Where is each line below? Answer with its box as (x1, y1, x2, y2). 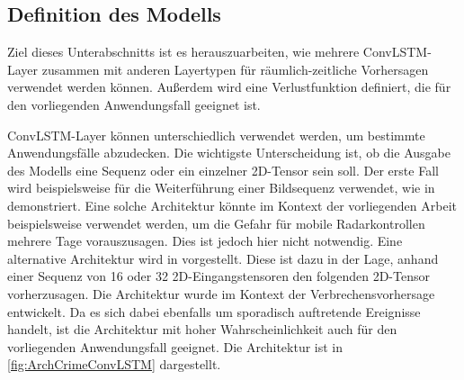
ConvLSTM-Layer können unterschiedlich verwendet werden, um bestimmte (7, 125, 425, 144)
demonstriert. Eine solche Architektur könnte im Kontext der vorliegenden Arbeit (7, 195, 457, 214)
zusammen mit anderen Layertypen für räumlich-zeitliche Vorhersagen (41, 59, 429, 78)
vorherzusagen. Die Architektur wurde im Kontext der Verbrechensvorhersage (7, 284, 435, 303)
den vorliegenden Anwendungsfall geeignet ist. (7, 95, 261, 113)
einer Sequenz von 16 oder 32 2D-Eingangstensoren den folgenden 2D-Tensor (7, 267, 430, 285)
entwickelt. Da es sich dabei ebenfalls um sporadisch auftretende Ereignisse (7, 302, 421, 321)
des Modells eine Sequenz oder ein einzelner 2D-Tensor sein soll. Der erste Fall (7, 160, 439, 179)
